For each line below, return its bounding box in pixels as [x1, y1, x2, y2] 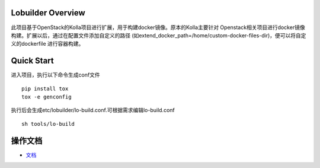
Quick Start [11, 56, 54, 66]
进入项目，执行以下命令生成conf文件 [11, 71, 100, 78]
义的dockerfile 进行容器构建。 [11, 40, 84, 47]
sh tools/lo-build [21, 121, 75, 127]
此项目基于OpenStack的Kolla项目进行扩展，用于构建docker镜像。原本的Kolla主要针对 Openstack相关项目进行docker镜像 [11, 24, 305, 31]
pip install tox [21, 85, 69, 92]
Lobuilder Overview [11, 8, 85, 18]
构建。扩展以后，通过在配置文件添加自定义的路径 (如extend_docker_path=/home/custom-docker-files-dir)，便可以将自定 [11, 31, 306, 39]
